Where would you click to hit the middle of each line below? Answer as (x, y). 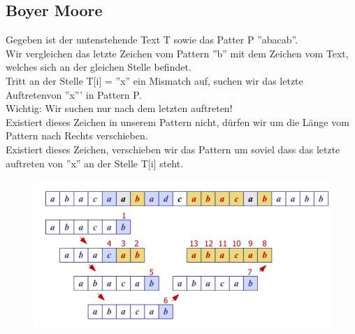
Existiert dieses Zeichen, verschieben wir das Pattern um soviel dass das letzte (173, 149)
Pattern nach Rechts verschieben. (77, 135)
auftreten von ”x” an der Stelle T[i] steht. (95, 163)
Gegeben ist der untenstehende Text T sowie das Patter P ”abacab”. (152, 40)
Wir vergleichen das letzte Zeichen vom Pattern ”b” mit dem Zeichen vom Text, (177, 53)
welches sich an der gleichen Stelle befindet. (99, 67)
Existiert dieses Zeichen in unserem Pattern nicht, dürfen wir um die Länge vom (177, 121)
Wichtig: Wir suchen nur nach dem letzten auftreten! (119, 108)
